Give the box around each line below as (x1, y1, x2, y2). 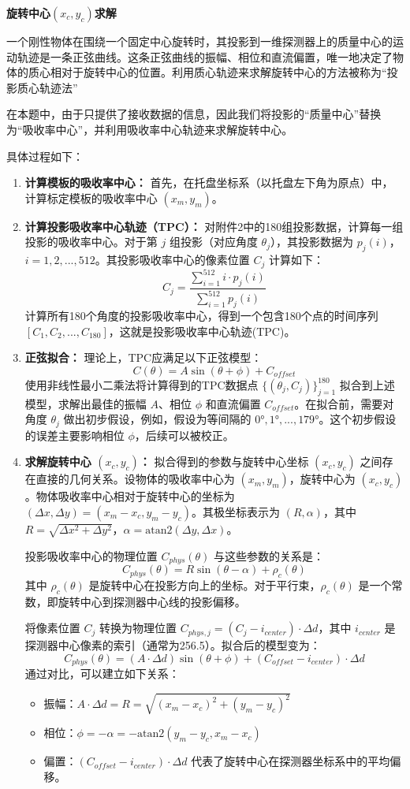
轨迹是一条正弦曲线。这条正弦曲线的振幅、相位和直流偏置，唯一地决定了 (17, 48, 393, 65)
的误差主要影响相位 (24, 426, 125, 443)
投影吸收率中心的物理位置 (24, 547, 158, 564)
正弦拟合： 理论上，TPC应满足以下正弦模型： (24, 349, 263, 366)
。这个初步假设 (319, 411, 397, 427)
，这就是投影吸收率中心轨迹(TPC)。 (108, 322, 296, 339)
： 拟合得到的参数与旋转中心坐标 (139, 453, 309, 470)
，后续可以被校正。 (134, 426, 234, 443)
